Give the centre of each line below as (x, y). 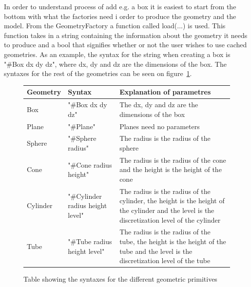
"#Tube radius (90, 241)
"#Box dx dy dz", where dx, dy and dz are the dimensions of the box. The (115, 64)
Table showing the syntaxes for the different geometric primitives (120, 279)
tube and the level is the (156, 251)
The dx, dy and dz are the (159, 105)
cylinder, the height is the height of (172, 201)
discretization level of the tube (165, 260)
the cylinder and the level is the (167, 210)
